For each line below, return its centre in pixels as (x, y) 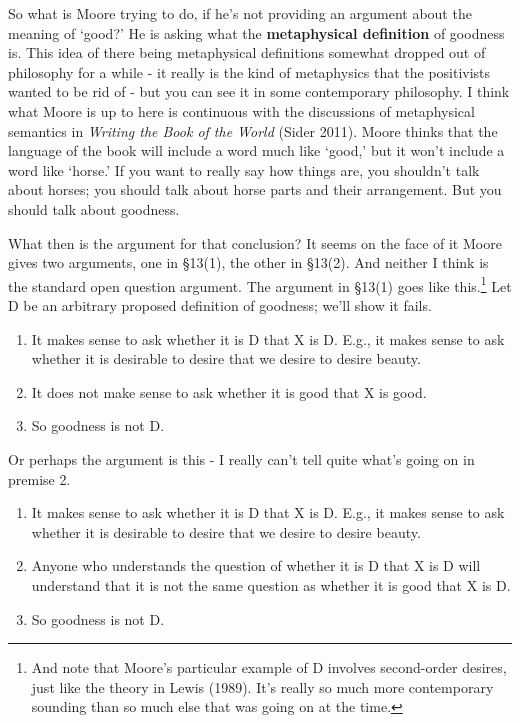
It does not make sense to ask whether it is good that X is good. (229, 391)
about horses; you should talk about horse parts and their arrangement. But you (255, 189)
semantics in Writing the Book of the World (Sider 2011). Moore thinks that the (253, 130)
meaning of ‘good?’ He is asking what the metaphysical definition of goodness (256, 32)
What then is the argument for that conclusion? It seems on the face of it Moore (255, 242)
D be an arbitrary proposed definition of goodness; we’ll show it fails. (220, 304)
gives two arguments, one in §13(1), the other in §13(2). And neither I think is (248, 262)
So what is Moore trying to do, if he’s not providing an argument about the (240, 13)
